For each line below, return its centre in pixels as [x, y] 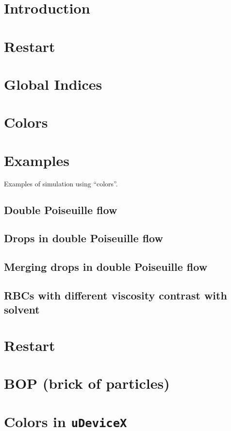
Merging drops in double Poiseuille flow [106, 267]
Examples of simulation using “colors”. [61, 183]
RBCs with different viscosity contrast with [115, 295]
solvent [22, 309]
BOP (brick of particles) [87, 383]
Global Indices [53, 84]
